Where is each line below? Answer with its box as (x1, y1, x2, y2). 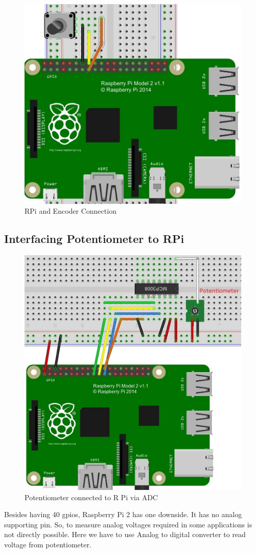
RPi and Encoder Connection (25, 206, 117, 216)
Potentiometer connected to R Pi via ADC (25, 491, 158, 502)
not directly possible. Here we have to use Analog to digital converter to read (4, 529, 246, 540)
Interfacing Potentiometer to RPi (4, 231, 184, 247)
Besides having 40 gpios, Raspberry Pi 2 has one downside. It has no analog (4, 509, 242, 520)
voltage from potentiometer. (4, 539, 91, 549)
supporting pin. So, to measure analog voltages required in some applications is (4, 519, 252, 529)
